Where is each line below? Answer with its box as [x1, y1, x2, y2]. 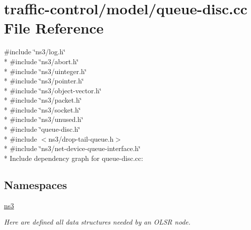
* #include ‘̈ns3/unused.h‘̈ [4, 114, 83, 124]
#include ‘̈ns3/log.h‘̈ [4, 46, 66, 57]
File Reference [4, 18, 104, 38]
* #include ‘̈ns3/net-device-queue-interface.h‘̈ [4, 143, 141, 153]
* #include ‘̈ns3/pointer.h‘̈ [4, 76, 84, 86]
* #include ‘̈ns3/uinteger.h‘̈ [4, 66, 87, 76]
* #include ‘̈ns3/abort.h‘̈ [4, 56, 79, 66]
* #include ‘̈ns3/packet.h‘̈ [4, 95, 82, 105]
